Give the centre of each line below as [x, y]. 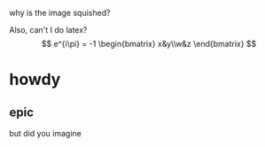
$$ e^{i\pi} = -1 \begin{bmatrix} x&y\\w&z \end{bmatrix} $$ [149, 44]
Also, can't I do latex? [48, 30]
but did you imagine [45, 133]
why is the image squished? [60, 13]
